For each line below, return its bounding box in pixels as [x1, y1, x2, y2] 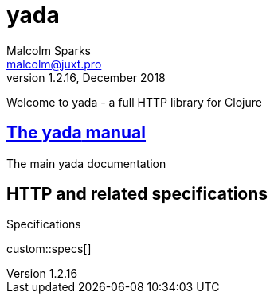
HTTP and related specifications [6, 184, 268, 205]
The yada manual [6, 123, 147, 143]
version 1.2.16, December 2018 [6, 70, 166, 84]
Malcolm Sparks [6, 43, 91, 57]
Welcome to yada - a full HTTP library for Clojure [6, 95, 262, 109]
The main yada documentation [6, 156, 166, 170]
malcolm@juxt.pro [6, 56, 102, 71]
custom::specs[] [6, 242, 92, 256]
